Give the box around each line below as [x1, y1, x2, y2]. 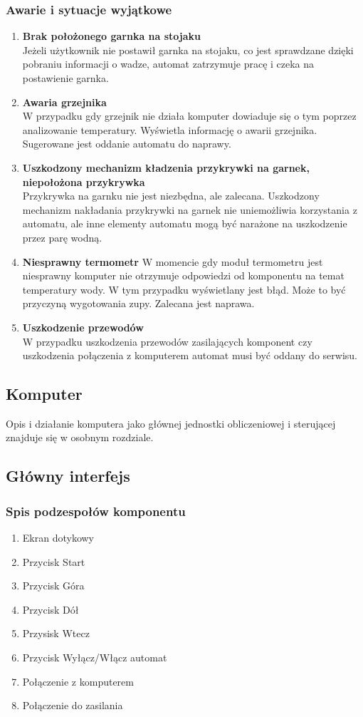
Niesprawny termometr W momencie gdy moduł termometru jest [22, 254, 323, 269]
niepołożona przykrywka [22, 174, 145, 189]
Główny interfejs [6, 465, 130, 487]
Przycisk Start [22, 554, 85, 569]
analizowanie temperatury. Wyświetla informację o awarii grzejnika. [22, 122, 317, 137]
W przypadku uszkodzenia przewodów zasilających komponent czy [22, 334, 312, 349]
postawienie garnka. [22, 71, 109, 85]
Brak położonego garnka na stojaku [22, 29, 201, 43]
